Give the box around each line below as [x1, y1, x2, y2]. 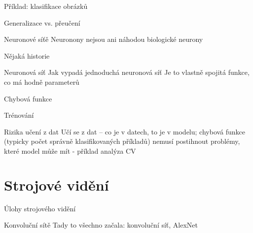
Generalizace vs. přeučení [4, 17, 80, 28]
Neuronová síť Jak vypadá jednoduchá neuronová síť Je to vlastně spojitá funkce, [4, 67, 250, 77]
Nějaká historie [4, 50, 50, 61]
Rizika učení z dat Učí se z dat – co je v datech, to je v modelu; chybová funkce [4, 126, 246, 136]
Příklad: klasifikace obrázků [4, 1, 88, 11]
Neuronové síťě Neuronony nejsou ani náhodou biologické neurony [4, 34, 203, 44]
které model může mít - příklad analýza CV [4, 145, 136, 156]
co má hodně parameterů [4, 76, 79, 87]
